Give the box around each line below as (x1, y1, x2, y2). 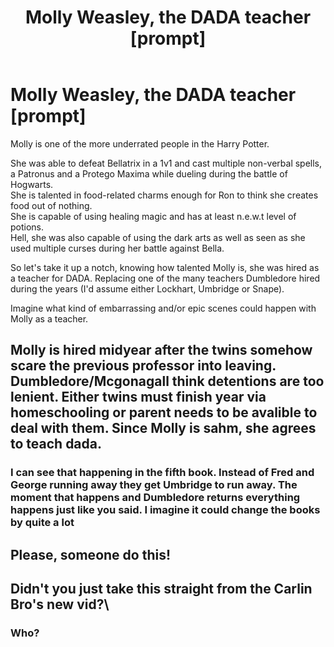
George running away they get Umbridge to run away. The (10, 478, 298, 492)
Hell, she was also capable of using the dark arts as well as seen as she (10, 231, 306, 243)
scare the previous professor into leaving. (10, 357, 277, 375)
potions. (10, 221, 45, 233)
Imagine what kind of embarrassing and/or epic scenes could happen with (10, 302, 317, 314)
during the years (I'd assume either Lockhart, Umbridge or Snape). (10, 282, 285, 295)
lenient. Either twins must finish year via (10, 389, 267, 406)
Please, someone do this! (10, 546, 172, 563)
